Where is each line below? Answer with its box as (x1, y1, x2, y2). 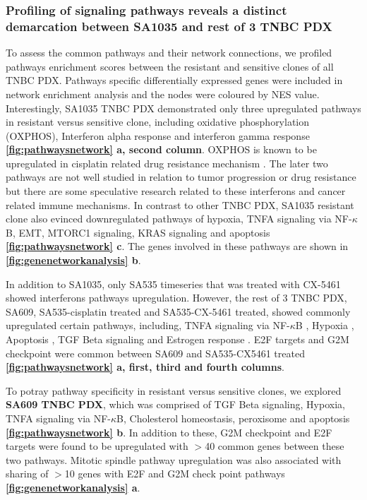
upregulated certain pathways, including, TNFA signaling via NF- (6, 318, 290, 333)
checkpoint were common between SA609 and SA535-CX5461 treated (6, 345, 305, 360)
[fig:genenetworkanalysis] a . (6, 480, 140, 494)
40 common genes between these (205, 439, 344, 453)
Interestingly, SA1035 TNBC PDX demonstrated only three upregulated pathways (6, 100, 361, 115)
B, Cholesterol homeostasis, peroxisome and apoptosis (116, 410, 350, 425)
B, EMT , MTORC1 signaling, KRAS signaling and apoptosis (6, 225, 270, 239)
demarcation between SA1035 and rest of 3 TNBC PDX (6, 17, 332, 35)
